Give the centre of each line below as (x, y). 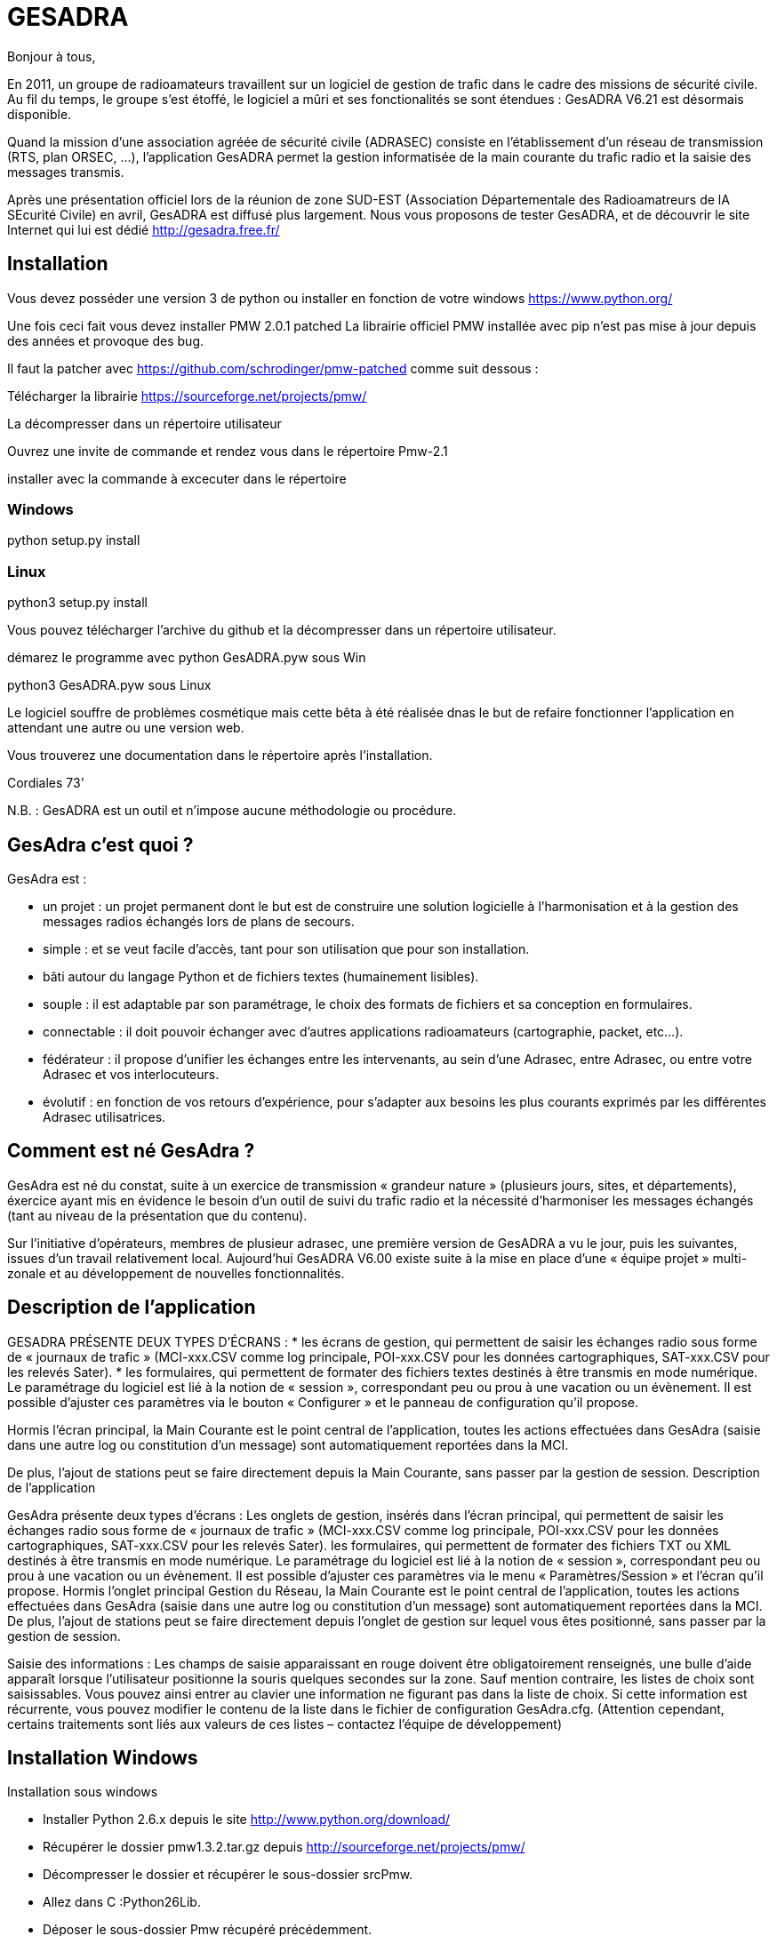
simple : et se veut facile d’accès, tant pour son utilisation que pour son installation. (286, 948)
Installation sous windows (83, 1792)
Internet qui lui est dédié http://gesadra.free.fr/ (144, 229)
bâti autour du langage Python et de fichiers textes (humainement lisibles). (261, 976)
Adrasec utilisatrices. (104, 1116)
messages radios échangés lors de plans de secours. (199, 921)
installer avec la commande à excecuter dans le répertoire (177, 478)
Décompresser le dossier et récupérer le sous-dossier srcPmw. (228, 1875)
